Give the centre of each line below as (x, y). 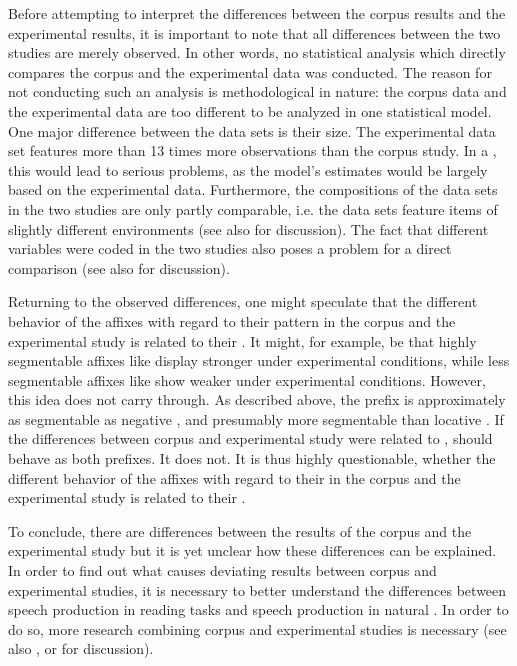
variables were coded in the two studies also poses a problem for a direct (230, 248)
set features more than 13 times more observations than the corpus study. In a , (252, 150)
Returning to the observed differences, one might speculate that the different (243, 301)
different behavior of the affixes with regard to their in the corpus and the (234, 477)
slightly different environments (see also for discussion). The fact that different (248, 228)
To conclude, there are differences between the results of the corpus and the (240, 530)
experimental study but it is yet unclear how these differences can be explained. (252, 550)
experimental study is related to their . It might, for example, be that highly (242, 340)
